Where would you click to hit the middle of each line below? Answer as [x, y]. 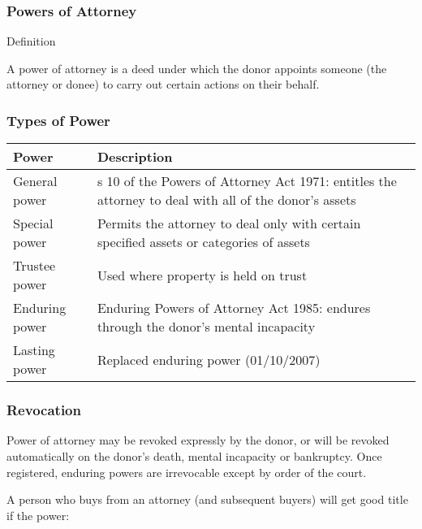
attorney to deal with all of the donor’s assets [226, 200]
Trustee [34, 266]
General [35, 181]
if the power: [38, 515]
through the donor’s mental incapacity [206, 327]
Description [135, 157]
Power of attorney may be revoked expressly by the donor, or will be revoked [198, 440]
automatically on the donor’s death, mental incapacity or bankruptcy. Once [194, 456]
